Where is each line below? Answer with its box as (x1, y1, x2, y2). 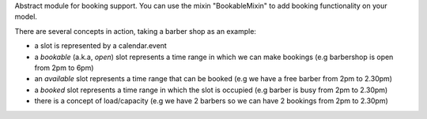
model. (14, 12, 37, 21)
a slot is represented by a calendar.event (34, 41, 168, 50)
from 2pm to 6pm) (34, 63, 94, 73)
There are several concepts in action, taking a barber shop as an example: (14, 26, 257, 35)
